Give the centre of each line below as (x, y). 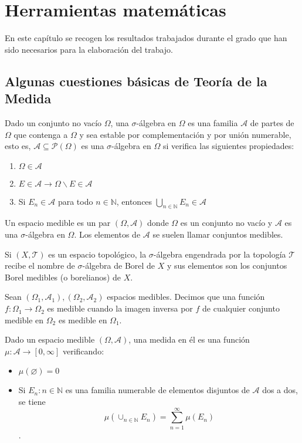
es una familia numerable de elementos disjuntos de (157, 390)
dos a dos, (280, 390)
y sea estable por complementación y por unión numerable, (185, 134)
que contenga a (41, 134)
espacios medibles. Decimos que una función (186, 297)
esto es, (18, 146)
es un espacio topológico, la (97, 254)
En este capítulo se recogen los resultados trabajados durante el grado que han (146, 38)
